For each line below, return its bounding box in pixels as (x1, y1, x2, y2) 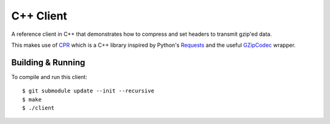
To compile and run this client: (11, 73, 88, 80)
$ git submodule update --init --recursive (22, 88, 155, 94)
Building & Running (11, 57, 86, 67)
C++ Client (11, 9, 67, 22)
